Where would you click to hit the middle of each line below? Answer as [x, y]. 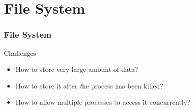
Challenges [20, 53]
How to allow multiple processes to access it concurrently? [103, 102]
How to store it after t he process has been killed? [89, 85]
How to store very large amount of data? [77, 69]
